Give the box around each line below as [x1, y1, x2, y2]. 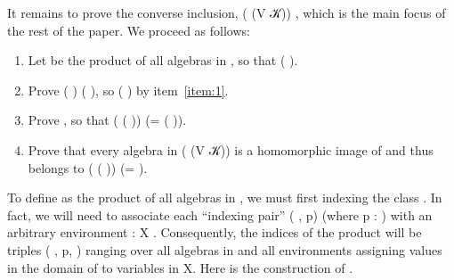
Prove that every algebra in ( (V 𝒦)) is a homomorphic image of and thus [28, 140, 434, 159]
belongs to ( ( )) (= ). [28, 158, 148, 177]
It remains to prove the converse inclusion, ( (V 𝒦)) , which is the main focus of [7, 4, 446, 21]
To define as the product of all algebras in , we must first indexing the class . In [7, 188, 442, 207]
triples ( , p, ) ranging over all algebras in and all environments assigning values [7, 240, 442, 259]
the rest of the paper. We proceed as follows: [7, 21, 250, 39]
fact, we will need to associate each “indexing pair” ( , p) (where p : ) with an [7, 205, 433, 224]
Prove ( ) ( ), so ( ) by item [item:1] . [28, 80, 229, 99]
